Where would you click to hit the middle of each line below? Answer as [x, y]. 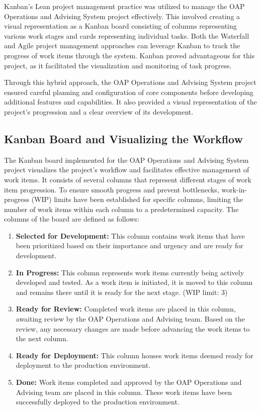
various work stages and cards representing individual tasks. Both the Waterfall [127, 35]
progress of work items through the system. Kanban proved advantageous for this [129, 55]
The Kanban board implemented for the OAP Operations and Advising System [126, 160]
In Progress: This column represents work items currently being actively [130, 272]
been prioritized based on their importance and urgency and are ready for [129, 245]
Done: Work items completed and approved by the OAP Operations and [129, 382]
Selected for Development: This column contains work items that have [130, 235]
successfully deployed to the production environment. [98, 402]
